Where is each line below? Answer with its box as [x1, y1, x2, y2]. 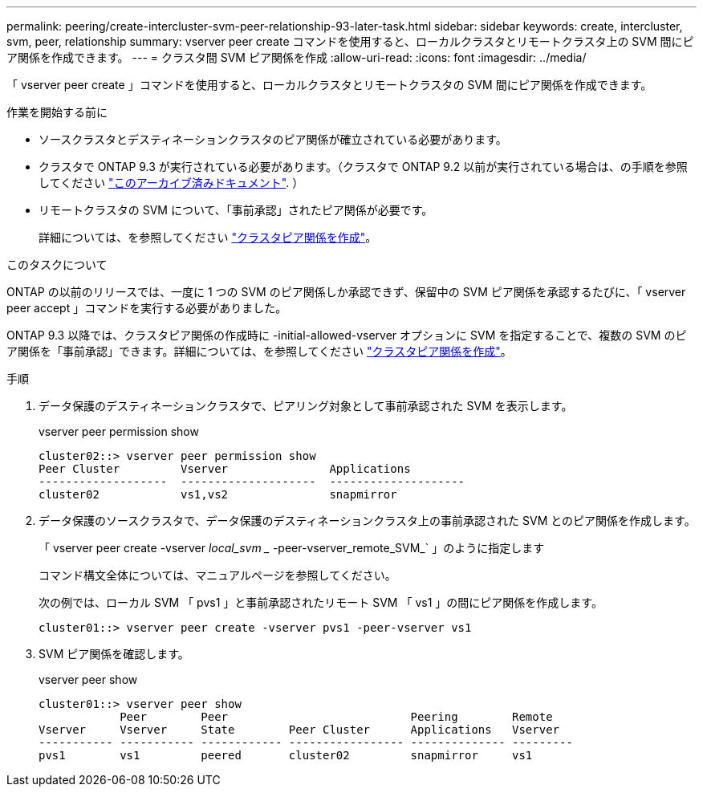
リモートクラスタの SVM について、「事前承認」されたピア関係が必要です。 [39, 203, 433, 217]
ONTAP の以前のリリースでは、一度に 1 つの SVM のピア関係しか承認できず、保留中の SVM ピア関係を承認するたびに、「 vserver [6, 285, 686, 299]
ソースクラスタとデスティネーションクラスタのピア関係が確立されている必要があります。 [39, 132, 507, 146]
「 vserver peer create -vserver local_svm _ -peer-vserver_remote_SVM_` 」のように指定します [39, 541, 545, 555]
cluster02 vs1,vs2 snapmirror [39, 488, 397, 501]
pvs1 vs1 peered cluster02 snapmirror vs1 [39, 749, 533, 762]
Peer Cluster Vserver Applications [39, 462, 411, 475]
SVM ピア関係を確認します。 [39, 647, 189, 661]
